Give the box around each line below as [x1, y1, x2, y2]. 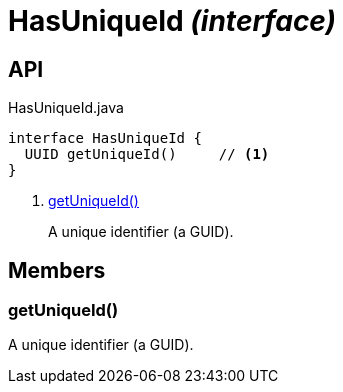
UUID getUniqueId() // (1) [24, 146, 270, 163]
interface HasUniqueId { [8, 130, 202, 147]
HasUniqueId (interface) [8, 4, 336, 38]
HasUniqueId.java [8, 99, 124, 117]
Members [8, 257, 106, 283]
